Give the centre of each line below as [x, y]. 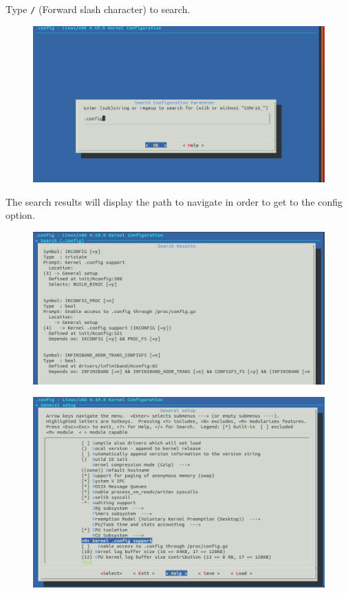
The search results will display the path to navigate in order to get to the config [174, 201]
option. [20, 215]
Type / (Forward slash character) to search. [98, 9]
